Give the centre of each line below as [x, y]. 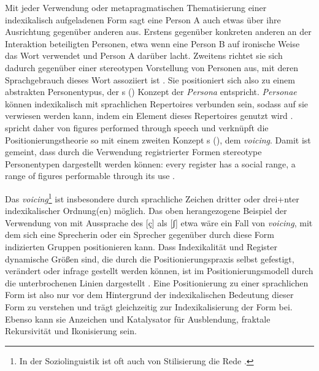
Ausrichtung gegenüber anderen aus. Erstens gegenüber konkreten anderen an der [158, 32]
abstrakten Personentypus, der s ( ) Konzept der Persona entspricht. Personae [151, 92]
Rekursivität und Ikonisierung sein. [71, 331]
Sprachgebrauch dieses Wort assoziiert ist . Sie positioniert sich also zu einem [150, 79]
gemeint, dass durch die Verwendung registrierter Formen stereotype [133, 152]
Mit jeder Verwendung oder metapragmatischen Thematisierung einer [136, 7]
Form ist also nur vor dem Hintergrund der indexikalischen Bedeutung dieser [149, 295]
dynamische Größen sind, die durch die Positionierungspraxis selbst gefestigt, [150, 258]
